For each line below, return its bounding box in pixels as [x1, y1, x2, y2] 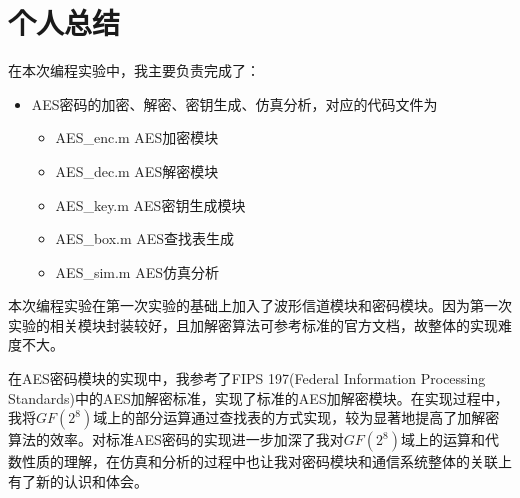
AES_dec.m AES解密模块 [55, 160, 219, 181]
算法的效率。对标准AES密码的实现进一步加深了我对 [8, 429, 344, 450]
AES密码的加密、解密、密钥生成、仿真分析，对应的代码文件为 [31, 93, 438, 114]
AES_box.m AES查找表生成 [55, 228, 235, 249]
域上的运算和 [401, 429, 486, 450]
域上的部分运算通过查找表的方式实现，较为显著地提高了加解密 [93, 407, 500, 428]
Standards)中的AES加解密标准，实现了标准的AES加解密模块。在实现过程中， [8, 387, 509, 408]
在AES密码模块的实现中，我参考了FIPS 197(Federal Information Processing [8, 368, 486, 389]
